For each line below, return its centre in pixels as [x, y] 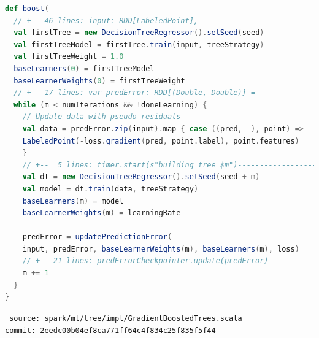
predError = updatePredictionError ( [97, 237]
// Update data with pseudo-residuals [102, 117]
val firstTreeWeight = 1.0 [69, 57]
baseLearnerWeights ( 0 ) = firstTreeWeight [99, 81]
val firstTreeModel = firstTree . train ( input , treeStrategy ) [139, 44]
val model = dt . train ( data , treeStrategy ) [110, 189]
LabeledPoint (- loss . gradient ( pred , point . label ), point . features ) [161, 141]
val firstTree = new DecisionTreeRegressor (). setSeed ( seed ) [139, 33]
